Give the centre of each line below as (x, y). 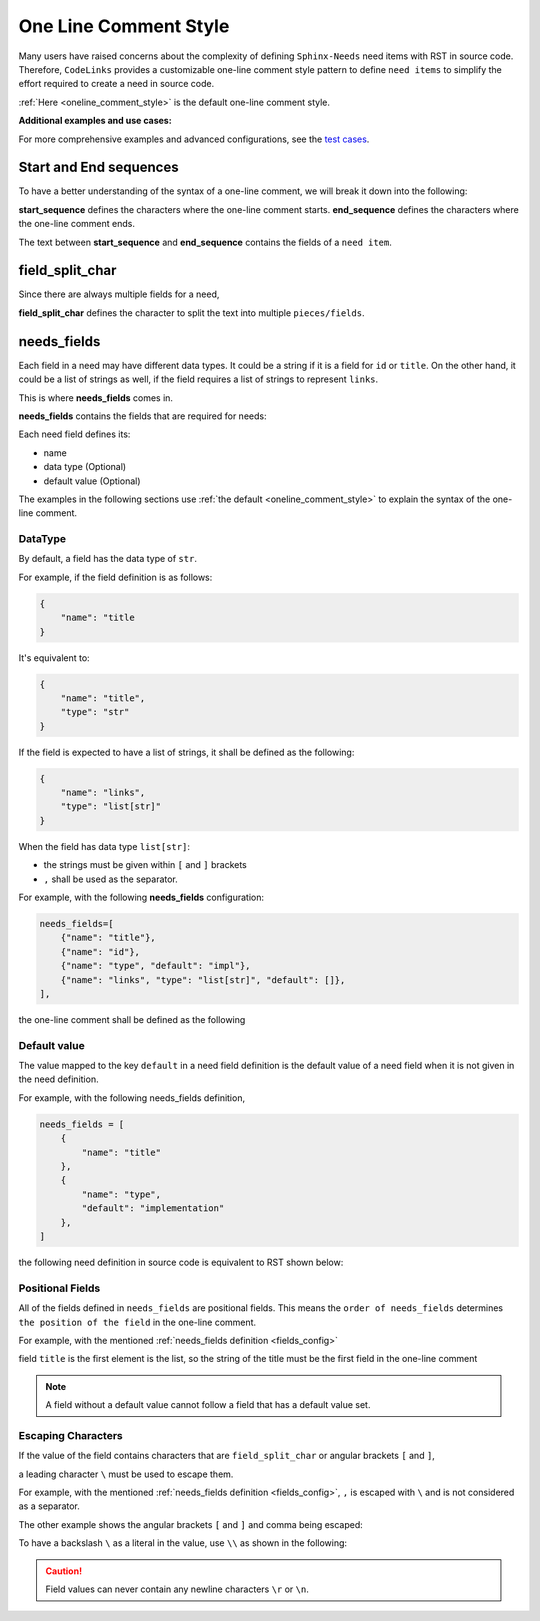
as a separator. (49, 1506)
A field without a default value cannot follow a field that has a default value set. (208, 1405)
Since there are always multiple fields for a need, (119, 294)
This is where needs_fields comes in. (96, 397)
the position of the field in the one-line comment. (137, 1322)
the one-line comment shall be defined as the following (132, 1019)
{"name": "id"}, (100, 951)
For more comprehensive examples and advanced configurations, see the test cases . (194, 139)
